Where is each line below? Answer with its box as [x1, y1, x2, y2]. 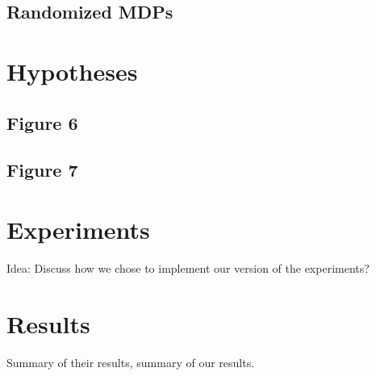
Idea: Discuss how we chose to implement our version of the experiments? [6, 259, 370, 276]
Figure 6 [6, 110, 78, 135]
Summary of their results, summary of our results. [6, 353, 255, 370]
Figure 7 [6, 157, 78, 182]
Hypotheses [6, 54, 138, 87]
